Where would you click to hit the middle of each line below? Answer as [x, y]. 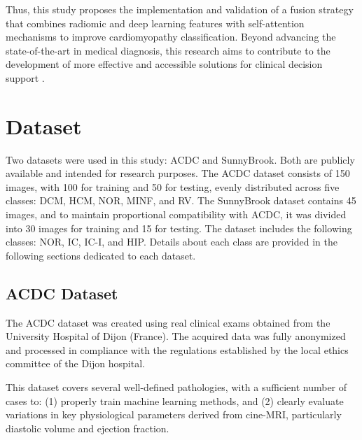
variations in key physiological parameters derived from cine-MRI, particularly [174, 414]
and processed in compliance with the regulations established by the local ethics [177, 349]
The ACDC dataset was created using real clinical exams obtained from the [168, 322]
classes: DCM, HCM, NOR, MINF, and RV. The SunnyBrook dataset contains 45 [181, 200]
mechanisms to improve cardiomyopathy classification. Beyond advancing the [171, 37]
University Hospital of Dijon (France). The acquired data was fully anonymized [176, 336]
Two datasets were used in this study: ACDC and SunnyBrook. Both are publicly [180, 159]
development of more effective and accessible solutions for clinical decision [164, 64]
